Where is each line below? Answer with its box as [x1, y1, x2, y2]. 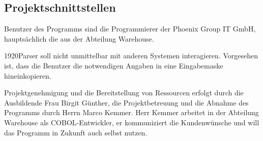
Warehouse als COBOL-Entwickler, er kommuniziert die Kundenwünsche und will [4, 117, 259, 127]
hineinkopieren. [4, 70, 51, 81]
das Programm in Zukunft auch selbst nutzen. [4, 127, 148, 137]
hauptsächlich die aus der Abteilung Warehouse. [4, 33, 154, 44]
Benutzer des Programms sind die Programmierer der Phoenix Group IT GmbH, [4, 23, 256, 34]
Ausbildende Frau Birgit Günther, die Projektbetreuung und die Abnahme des [4, 97, 249, 108]
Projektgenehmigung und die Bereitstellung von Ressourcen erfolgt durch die [4, 87, 244, 98]
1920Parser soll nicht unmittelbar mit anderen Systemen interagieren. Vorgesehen [4, 50, 258, 61]
